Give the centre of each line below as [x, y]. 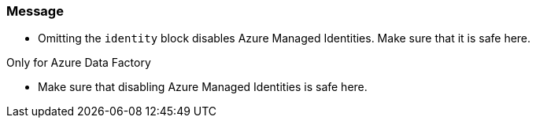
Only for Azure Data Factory [79, 63]
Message [35, 11]
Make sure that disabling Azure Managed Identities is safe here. [203, 87]
